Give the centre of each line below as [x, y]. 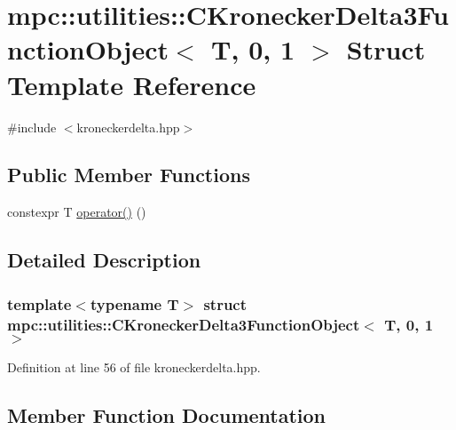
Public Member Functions [129, 175]
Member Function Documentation [167, 414]
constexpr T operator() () [77, 212]
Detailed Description [104, 260]
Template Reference [132, 84]
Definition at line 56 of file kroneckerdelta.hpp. [134, 366]
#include [32, 127]
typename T [134, 303]
